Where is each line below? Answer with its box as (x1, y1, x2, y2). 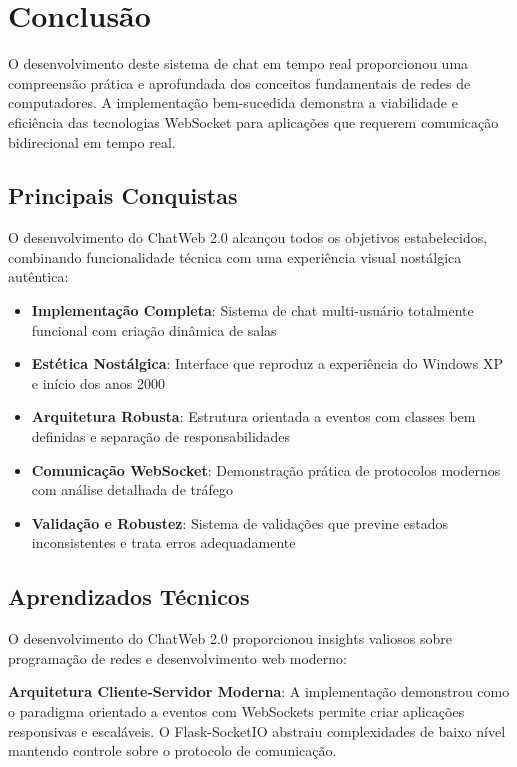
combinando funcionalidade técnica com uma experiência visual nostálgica (8, 246, 462, 267)
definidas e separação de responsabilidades (31, 426, 291, 447)
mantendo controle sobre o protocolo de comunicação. (8, 740, 337, 761)
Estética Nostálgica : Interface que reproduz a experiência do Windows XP (31, 353, 503, 374)
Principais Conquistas (8, 180, 238, 211)
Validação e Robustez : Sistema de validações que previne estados (31, 512, 448, 533)
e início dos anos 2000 (31, 372, 165, 393)
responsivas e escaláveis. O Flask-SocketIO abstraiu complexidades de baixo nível (8, 720, 506, 741)
